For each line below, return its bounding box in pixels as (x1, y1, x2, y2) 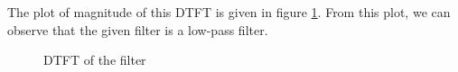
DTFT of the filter (43, 50, 146, 69)
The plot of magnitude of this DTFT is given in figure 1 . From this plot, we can (7, 3, 451, 21)
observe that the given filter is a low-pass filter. (7, 20, 268, 39)
